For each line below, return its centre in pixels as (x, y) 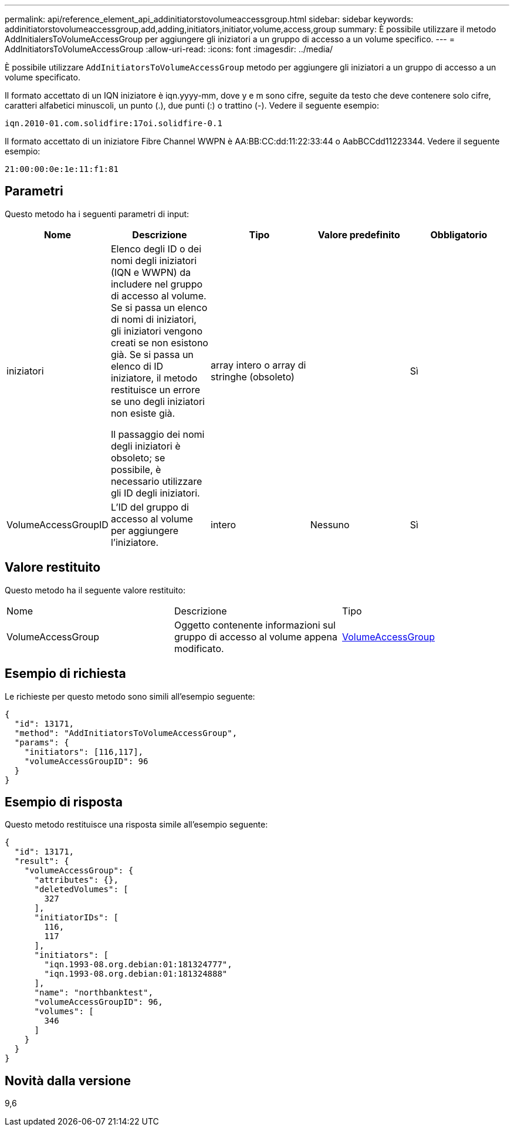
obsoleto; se (138, 458)
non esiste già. (143, 413)
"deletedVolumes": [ (81, 889)
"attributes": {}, (76, 880)
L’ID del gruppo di (150, 507)
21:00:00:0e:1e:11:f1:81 (62, 169)
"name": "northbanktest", (94, 993)
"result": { (42, 861)
